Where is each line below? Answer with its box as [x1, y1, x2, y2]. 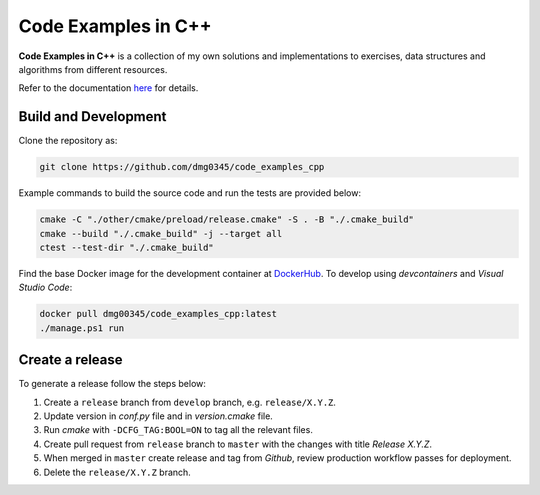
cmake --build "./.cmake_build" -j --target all [39, 228, 283, 239]
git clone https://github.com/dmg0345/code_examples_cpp [39, 161, 325, 173]
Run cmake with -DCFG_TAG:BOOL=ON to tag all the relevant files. [43, 424, 314, 436]
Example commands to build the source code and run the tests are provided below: [18, 187, 362, 199]
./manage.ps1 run [39, 322, 125, 334]
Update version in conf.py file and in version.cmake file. [43, 410, 274, 422]
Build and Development [18, 108, 167, 125]
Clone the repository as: [18, 135, 118, 147]
